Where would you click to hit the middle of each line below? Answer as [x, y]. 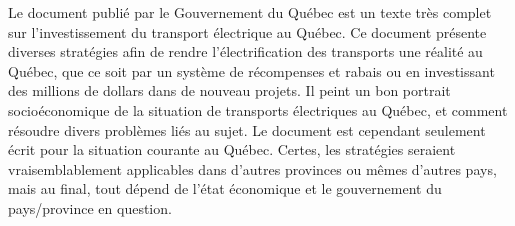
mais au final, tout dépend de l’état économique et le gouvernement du [225, 188]
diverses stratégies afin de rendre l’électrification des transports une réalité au [245, 51]
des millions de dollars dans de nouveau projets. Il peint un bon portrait [229, 90]
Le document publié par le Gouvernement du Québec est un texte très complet [250, 12]
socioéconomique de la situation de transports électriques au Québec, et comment [258, 109]
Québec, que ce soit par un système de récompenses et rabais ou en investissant [251, 70]
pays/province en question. [90, 207]
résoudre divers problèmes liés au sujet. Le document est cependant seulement [247, 129]
